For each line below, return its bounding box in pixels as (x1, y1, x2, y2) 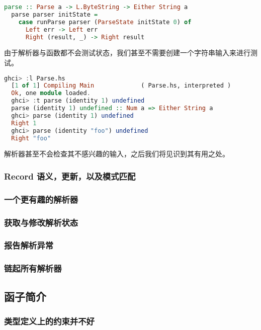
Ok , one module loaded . (11, 90, 91, 97)
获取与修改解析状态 (4, 216, 78, 228)
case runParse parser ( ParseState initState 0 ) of (18, 18, 192, 26)
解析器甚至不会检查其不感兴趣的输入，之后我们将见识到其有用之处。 (4, 148, 229, 159)
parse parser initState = (11, 11, 98, 18)
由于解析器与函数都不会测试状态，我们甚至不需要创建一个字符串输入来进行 (4, 47, 250, 58)
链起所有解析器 (4, 262, 62, 275)
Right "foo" (11, 134, 51, 142)
